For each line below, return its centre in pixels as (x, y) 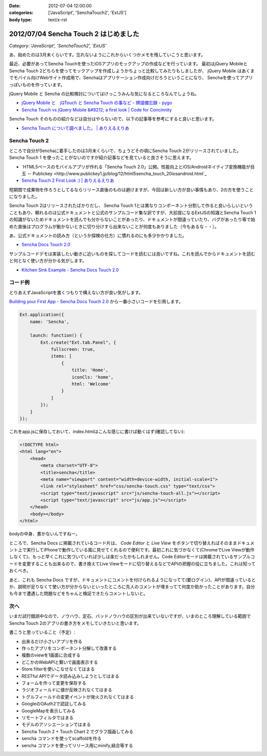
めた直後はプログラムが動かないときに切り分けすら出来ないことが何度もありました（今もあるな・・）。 (114, 226)
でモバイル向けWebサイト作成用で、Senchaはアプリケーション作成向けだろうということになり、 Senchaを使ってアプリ (131, 78)
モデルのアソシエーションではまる (56, 725)
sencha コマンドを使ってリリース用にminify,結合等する (77, 745)
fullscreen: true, (73, 350)
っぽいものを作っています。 (37, 85)
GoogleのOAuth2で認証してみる (54, 704)
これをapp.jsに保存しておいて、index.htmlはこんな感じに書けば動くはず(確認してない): (97, 432)
